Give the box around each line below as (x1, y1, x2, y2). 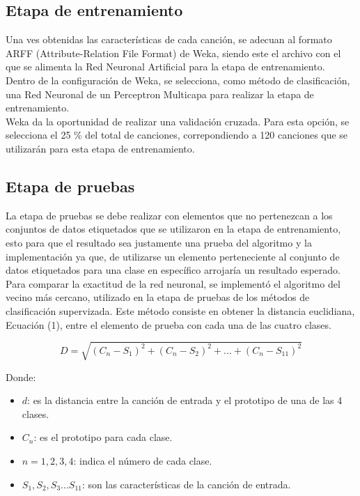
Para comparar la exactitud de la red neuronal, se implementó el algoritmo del (6, 276, 341, 290)
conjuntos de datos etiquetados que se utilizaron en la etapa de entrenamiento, (6, 222, 341, 236)
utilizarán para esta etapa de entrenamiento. (6, 141, 195, 155)
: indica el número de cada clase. (73, 454, 212, 468)
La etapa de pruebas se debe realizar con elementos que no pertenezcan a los (6, 208, 333, 222)
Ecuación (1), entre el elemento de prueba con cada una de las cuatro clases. (6, 317, 331, 332)
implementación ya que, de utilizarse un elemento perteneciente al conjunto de (6, 249, 340, 263)
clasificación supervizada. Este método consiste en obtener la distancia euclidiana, (6, 303, 355, 318)
